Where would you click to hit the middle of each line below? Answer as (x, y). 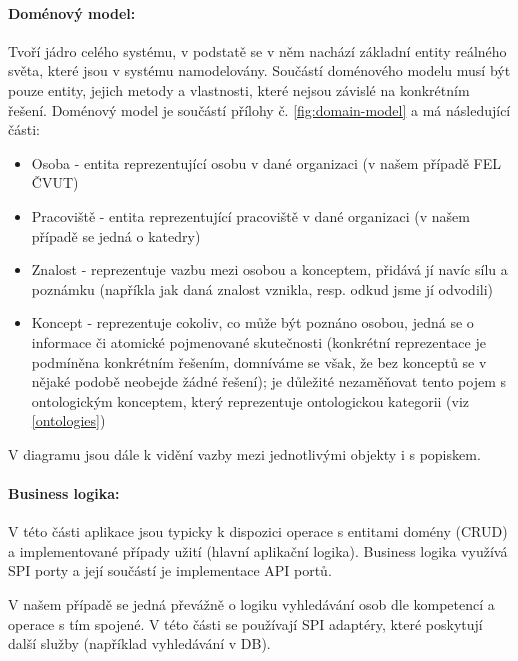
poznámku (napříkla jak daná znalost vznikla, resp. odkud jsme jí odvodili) (262, 288)
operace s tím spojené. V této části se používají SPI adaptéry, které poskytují (245, 623)
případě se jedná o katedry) (116, 235)
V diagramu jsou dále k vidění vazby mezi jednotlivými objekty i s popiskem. (244, 453)
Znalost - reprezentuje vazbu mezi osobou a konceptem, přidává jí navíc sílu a (269, 269)
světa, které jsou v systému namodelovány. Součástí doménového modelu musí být (259, 70)
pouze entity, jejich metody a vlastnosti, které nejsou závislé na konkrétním (239, 89)
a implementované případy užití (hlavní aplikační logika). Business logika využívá (258, 550)
